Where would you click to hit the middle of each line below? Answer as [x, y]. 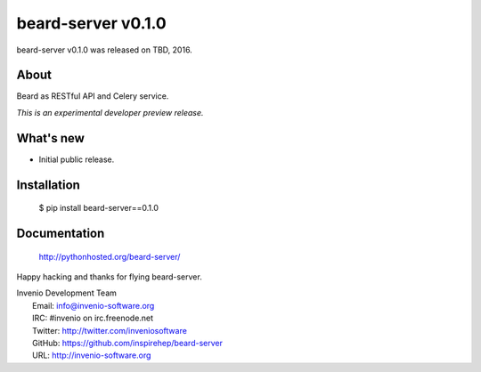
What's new [50, 138]
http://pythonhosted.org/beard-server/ [110, 256]
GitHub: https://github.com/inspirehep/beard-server [127, 343]
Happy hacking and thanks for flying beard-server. [109, 277]
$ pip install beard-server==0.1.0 [99, 208]
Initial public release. [77, 159]
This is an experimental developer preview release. [110, 112]
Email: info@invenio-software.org [94, 305]
